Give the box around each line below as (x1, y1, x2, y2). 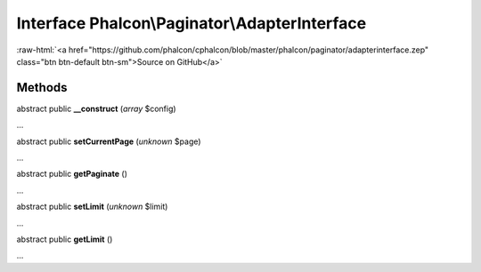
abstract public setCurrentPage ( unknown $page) (16, 136, 201, 147)
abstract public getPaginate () (16, 169, 128, 180)
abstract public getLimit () (16, 234, 113, 244)
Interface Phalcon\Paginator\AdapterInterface (16, 13, 367, 33)
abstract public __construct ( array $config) (16, 103, 177, 114)
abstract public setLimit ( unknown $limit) (16, 201, 168, 212)
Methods (16, 80, 68, 95)
